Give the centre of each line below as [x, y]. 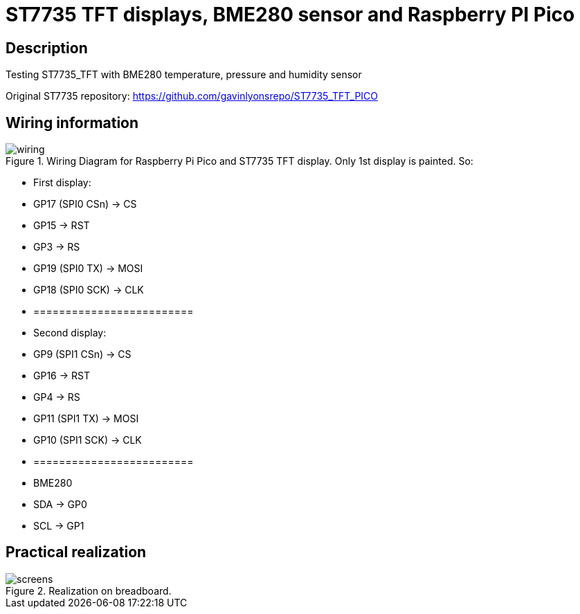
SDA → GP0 [60, 505]
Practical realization [76, 552]
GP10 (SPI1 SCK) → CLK [88, 440]
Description [47, 48]
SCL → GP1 [59, 526]
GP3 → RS [57, 247]
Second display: [70, 333]
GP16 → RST [62, 376]
